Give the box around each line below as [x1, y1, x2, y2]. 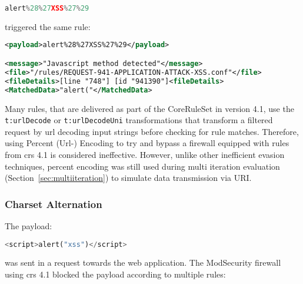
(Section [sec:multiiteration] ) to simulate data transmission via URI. [5, 171, 252, 184]
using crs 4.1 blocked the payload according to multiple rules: [5, 268, 226, 280]
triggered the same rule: [5, 20, 91, 32]
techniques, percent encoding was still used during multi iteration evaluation [5, 160, 280, 172]
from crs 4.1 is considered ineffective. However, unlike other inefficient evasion [5, 148, 285, 160]
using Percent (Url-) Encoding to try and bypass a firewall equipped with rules [5, 137, 289, 149]
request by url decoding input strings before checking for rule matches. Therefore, [5, 125, 299, 137]
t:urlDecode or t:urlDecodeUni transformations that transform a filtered [5, 114, 273, 126]
